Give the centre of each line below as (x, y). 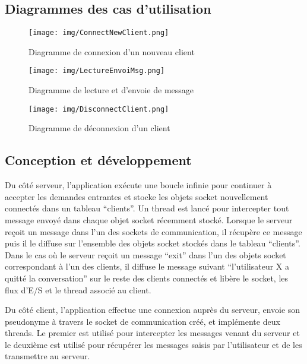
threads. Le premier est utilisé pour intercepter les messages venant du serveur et (152, 333)
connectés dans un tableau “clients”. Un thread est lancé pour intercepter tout (147, 208)
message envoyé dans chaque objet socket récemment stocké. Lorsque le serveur (149, 219)
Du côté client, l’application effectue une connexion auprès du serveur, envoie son (153, 310)
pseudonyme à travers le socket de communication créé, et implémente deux (143, 321)
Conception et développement (98, 160)
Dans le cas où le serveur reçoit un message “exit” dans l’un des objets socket (145, 254)
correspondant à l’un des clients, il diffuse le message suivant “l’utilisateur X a (147, 266)
